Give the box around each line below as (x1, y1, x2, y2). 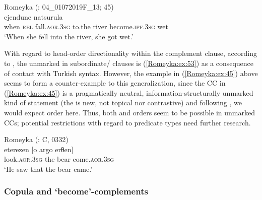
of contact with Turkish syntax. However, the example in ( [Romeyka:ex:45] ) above (4, 68, 258, 78)
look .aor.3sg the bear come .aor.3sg (4, 154, 114, 164)
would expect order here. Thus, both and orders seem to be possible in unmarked (4, 107, 255, 117)
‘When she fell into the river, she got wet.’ (4, 31, 134, 41)
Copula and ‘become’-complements (4, 185, 148, 197)
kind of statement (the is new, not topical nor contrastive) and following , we (4, 97, 242, 108)
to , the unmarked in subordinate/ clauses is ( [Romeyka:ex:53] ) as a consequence (4, 57, 254, 68)
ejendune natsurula (4, 11, 63, 22)
